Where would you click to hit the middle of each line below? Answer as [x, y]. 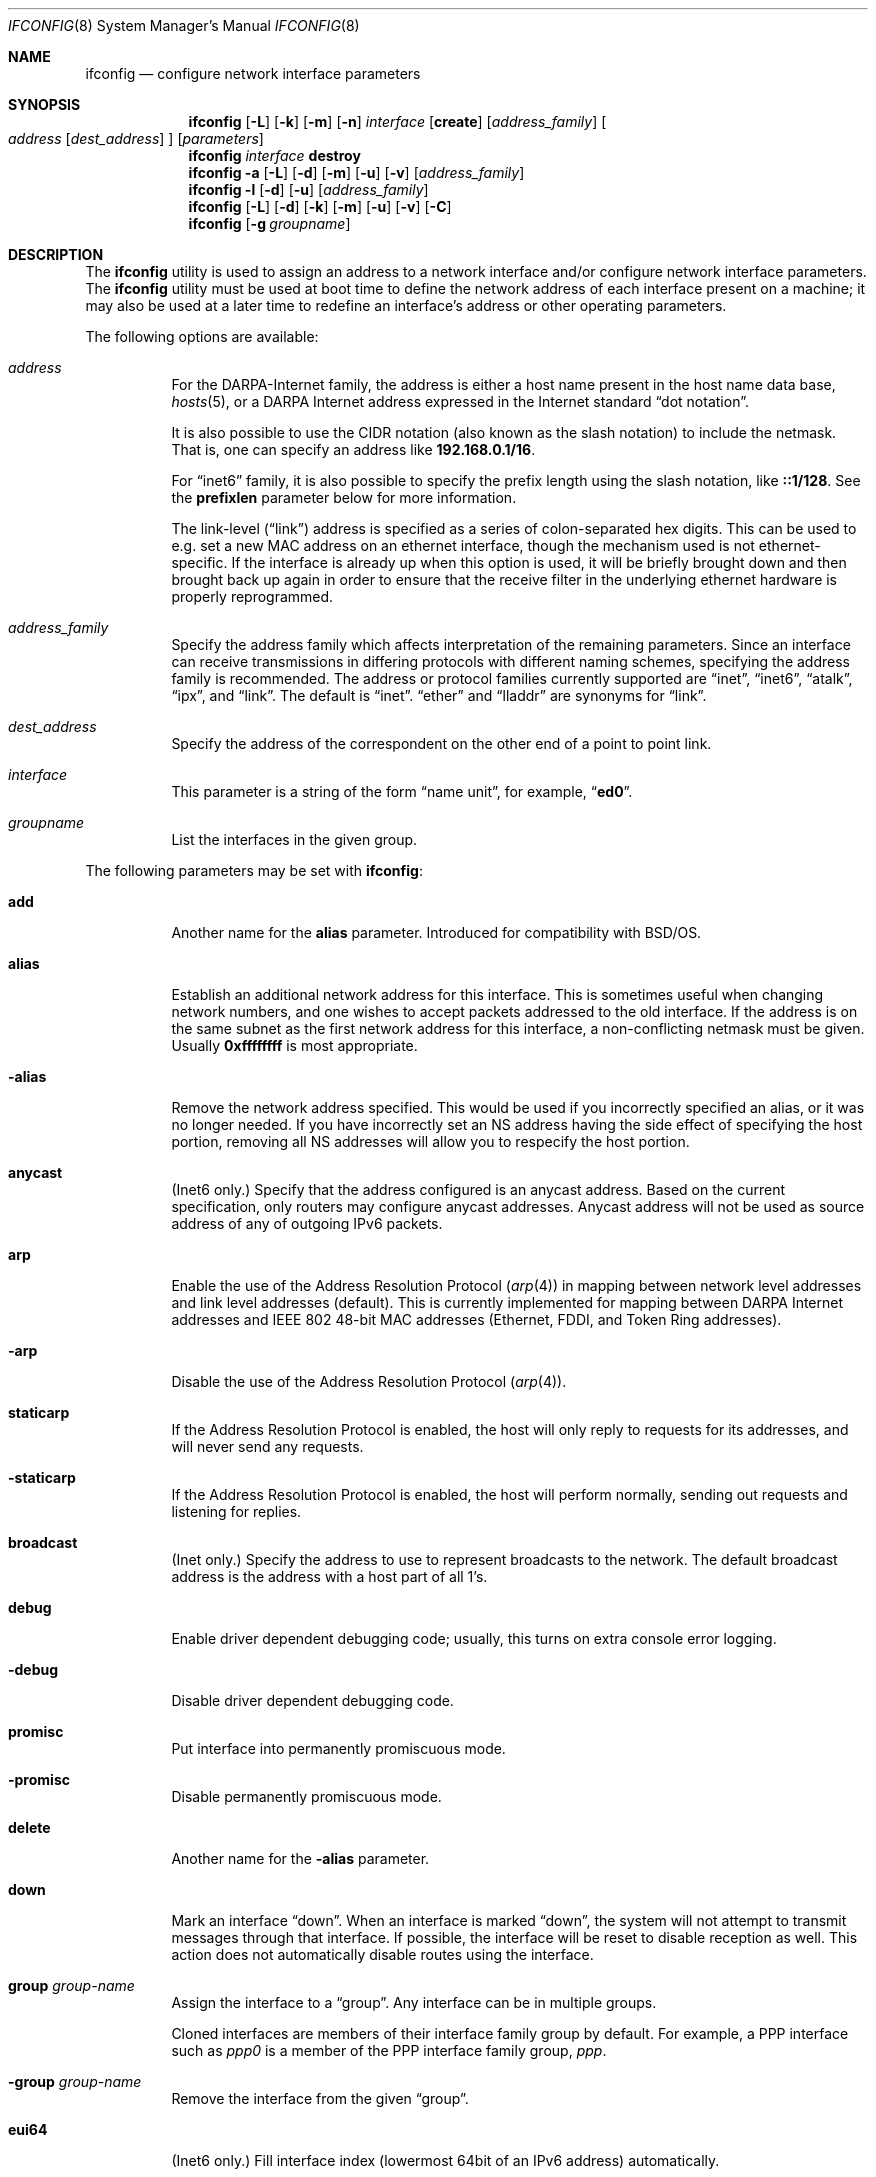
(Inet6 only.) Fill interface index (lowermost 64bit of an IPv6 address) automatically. [445, 2160]
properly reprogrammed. [252, 596]
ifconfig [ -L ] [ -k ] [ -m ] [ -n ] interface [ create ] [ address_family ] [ [397, 121]
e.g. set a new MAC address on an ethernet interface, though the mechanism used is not [463, 545]
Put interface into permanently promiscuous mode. [338, 1748]
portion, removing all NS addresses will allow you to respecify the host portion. [430, 1141]
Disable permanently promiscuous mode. [306, 1796]
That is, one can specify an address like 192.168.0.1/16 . [353, 449]
